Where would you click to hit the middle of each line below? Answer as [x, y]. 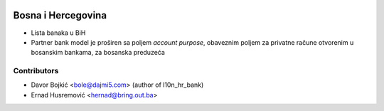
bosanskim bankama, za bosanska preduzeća [98, 53]
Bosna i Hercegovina [60, 15]
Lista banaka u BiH [58, 33]
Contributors [36, 71]
